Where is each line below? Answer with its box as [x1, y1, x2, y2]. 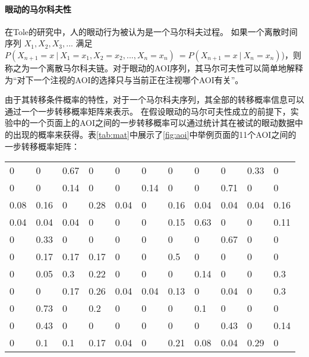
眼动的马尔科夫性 [5, 2, 71, 15]
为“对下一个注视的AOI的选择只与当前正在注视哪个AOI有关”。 [5, 73, 244, 86]
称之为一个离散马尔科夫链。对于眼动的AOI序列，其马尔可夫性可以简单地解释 [5, 61, 304, 74]
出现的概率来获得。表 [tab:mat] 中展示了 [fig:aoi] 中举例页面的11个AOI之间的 [12, 128, 297, 140]
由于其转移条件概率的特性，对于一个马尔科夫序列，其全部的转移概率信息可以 [5, 93, 304, 106]
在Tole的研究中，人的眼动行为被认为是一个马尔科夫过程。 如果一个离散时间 [5, 25, 298, 37]
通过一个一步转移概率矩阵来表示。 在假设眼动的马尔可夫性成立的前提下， [5, 105, 291, 117]
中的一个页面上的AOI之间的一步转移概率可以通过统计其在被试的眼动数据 [12, 116, 295, 129]
